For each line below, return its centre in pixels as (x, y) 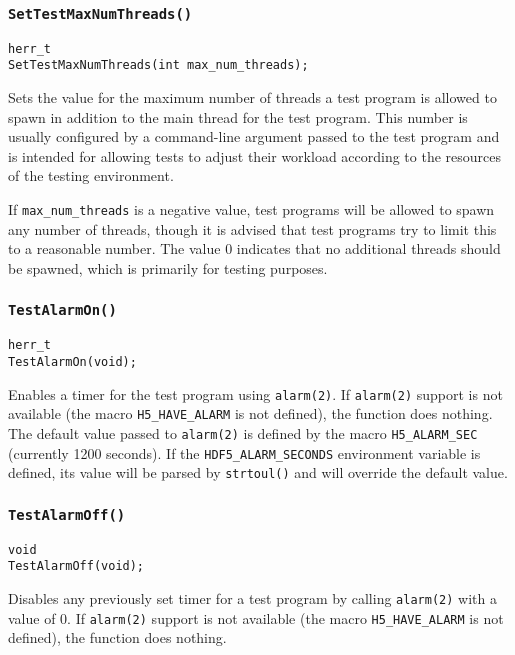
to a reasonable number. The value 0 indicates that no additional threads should (254, 248)
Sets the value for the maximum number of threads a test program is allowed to (252, 97)
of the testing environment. (91, 175)
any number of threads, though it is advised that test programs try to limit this (252, 228)
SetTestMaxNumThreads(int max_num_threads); (158, 65)
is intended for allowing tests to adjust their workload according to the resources (255, 155)
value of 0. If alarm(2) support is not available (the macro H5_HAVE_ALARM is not (256, 617)
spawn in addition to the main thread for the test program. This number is (238, 116)
